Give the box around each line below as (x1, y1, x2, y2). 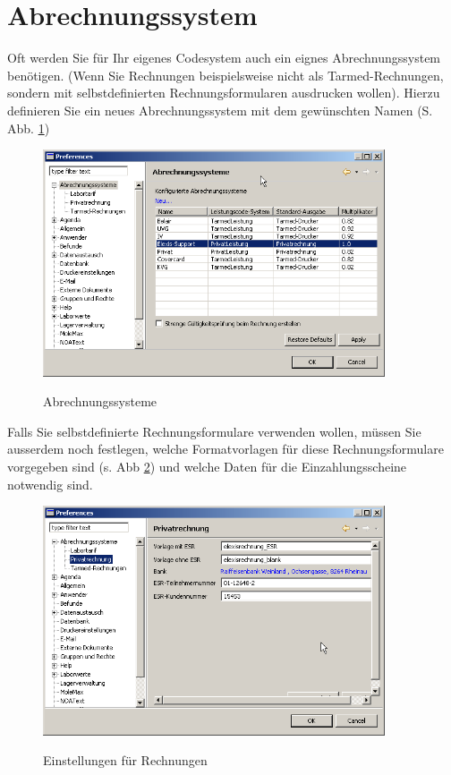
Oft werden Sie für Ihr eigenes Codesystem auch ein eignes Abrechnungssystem (7, 48, 441, 67)
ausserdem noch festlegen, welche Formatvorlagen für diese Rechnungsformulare (7, 439, 444, 458)
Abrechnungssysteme (43, 392, 157, 411)
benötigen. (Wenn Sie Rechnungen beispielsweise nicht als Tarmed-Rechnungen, (7, 65, 444, 84)
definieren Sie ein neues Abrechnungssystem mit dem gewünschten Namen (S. (7, 100, 433, 119)
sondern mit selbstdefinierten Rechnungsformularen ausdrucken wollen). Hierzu (7, 83, 440, 102)
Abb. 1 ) (7, 118, 50, 137)
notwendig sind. (7, 474, 93, 493)
